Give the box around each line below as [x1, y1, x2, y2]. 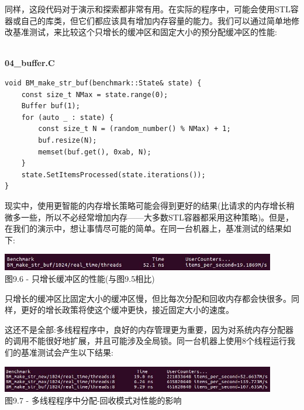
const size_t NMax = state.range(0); [21, 90, 168, 99]
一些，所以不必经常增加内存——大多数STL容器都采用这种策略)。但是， [20, 211, 294, 223]
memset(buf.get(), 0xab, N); [38, 147, 151, 156]
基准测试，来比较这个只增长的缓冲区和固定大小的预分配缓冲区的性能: [12, 26, 277, 38]
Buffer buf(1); [21, 102, 80, 111]
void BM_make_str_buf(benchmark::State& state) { [5, 78, 202, 87]
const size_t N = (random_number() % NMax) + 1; [38, 125, 231, 133]
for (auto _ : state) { [21, 113, 114, 122]
